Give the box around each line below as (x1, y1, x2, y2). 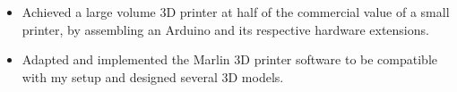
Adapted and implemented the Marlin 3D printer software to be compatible (22, 50, 438, 69)
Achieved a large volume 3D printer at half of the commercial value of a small (22, 3, 450, 21)
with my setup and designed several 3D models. (22, 67, 284, 86)
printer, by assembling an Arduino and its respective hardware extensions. (22, 20, 429, 38)
